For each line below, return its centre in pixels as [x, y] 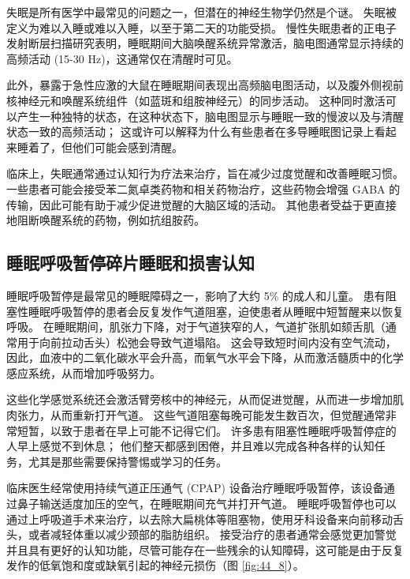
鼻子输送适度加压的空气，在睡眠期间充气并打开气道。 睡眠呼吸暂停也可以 [207, 504]
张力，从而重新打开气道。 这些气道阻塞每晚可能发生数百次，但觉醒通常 [201, 415]
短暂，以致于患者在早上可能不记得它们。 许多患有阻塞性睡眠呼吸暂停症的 [207, 430]
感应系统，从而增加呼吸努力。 [84, 372]
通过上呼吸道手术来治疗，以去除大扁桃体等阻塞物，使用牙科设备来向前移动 [199, 519]
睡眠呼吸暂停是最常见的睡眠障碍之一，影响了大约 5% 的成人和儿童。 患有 [196, 295]
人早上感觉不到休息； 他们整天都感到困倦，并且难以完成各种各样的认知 [190, 446]
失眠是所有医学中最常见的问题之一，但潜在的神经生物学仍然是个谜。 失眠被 [201, 12]
